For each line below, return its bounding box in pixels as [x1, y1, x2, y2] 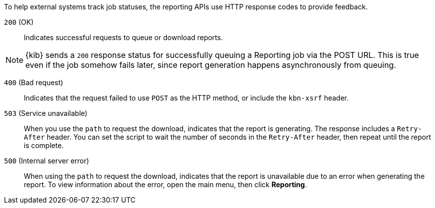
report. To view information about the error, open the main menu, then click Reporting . [24, 180, 307, 189]
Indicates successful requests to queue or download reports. [24, 33, 223, 42]
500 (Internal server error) [4, 156, 89, 165]
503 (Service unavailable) [4, 109, 87, 117]
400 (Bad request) [4, 78, 64, 87]
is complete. [24, 141, 64, 150]
